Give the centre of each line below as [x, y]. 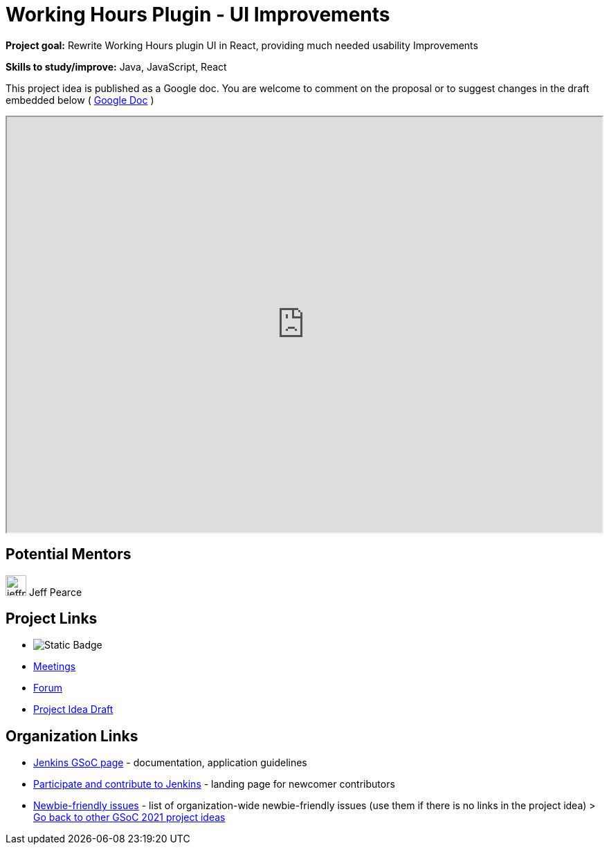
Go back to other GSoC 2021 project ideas [129, 817]
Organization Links [72, 736]
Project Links [52, 619]
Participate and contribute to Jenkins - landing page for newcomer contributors [214, 784]
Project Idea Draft [73, 709]
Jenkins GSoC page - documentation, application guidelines [170, 763]
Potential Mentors [69, 554]
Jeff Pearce [55, 592]
